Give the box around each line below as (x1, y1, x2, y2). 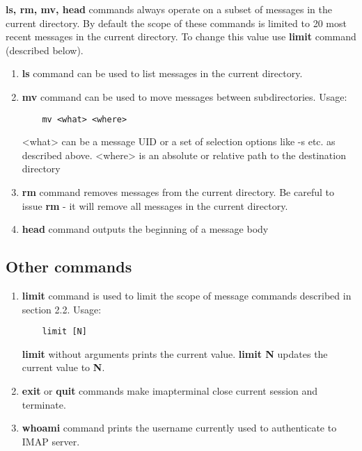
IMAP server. (22, 434, 80, 448)
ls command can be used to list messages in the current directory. (22, 66, 303, 81)
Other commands (6, 256, 132, 277)
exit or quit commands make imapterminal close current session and (22, 384, 318, 398)
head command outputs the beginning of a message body (22, 222, 269, 236)
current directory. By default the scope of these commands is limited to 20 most (6, 15, 347, 30)
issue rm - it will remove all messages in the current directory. (22, 198, 288, 213)
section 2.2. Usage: (22, 302, 102, 316)
